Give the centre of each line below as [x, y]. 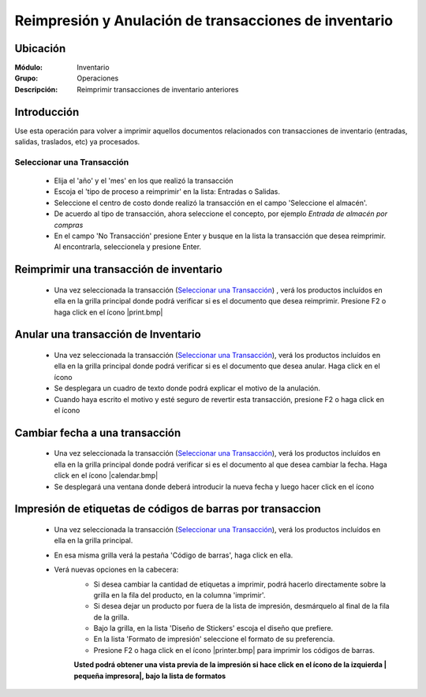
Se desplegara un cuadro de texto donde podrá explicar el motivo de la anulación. [187, 388]
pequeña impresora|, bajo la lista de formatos [150, 676]
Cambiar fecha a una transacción [98, 432]
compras [69, 225]
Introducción [47, 112]
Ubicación [40, 48]
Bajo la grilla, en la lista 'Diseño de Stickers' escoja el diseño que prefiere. [213, 628]
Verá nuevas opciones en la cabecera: [116, 570]
